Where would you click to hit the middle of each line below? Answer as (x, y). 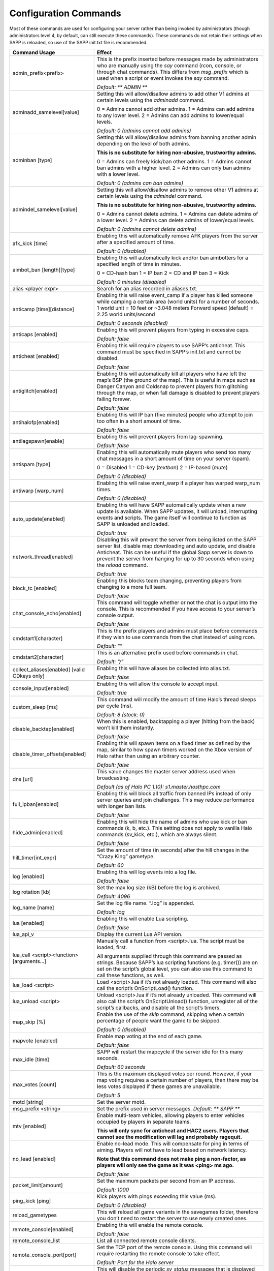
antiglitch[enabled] (35, 390)
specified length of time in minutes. (139, 264)
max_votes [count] (35, 1084)
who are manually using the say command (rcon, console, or (169, 65)
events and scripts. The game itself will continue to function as (172, 518)
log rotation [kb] (31, 892)
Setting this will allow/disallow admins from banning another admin (176, 137)
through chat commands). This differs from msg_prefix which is (173, 72)
